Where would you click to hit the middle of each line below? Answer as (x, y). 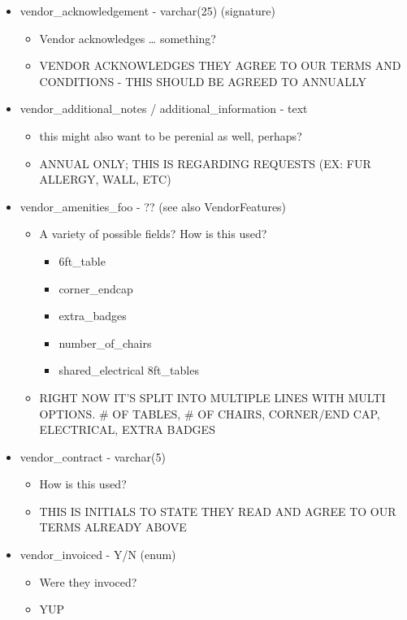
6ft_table (82, 260)
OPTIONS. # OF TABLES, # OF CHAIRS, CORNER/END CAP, (210, 413)
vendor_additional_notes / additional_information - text (164, 108)
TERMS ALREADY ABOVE (113, 527)
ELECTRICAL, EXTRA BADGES (127, 429)
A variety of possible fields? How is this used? (153, 234)
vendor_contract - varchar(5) (93, 456)
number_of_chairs (105, 343)
